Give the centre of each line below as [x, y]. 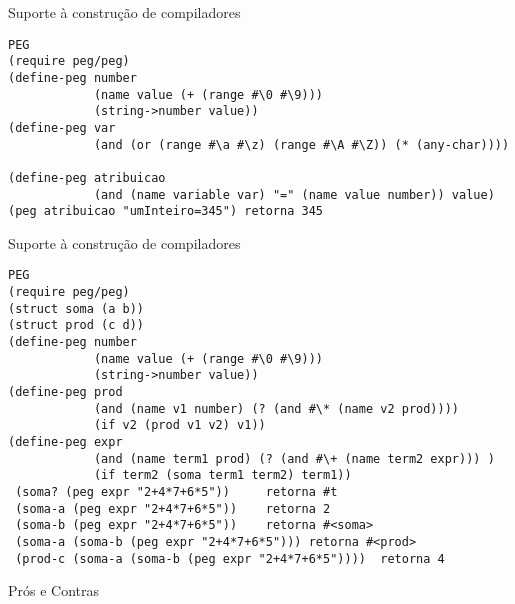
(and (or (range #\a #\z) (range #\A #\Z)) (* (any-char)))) [301, 144]
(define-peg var [62, 127]
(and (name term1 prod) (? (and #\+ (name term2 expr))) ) [294, 458]
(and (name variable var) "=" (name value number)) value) [294, 194]
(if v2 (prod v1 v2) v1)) [179, 425]
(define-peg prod [65, 392]
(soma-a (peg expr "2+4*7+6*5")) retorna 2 [173, 508]
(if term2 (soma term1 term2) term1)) [222, 475]
